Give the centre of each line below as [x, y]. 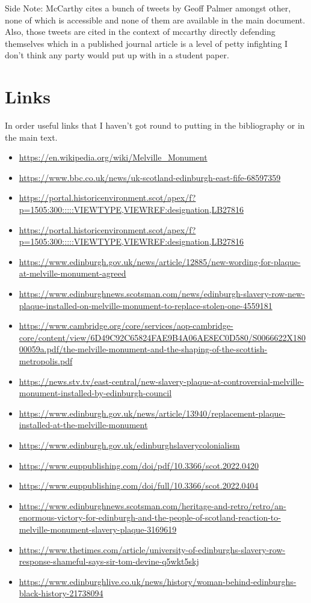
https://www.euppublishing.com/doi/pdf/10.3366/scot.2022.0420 [139, 465]
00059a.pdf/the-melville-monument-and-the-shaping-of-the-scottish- [143, 349]
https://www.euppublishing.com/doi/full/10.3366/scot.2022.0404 [139, 485]
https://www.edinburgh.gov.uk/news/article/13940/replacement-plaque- [152, 413]
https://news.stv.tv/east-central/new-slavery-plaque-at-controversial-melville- [162, 381]
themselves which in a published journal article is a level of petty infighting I [146, 43]
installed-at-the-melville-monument [83, 425]
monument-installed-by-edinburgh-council [95, 393]
